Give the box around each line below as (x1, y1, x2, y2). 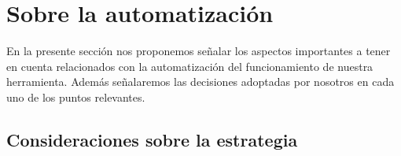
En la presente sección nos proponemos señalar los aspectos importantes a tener (6, 43, 391, 59)
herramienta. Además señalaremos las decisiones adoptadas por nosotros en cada (6, 73, 395, 90)
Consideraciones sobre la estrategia (6, 127, 298, 151)
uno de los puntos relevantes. (6, 88, 145, 105)
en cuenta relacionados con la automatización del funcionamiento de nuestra (6, 58, 373, 74)
